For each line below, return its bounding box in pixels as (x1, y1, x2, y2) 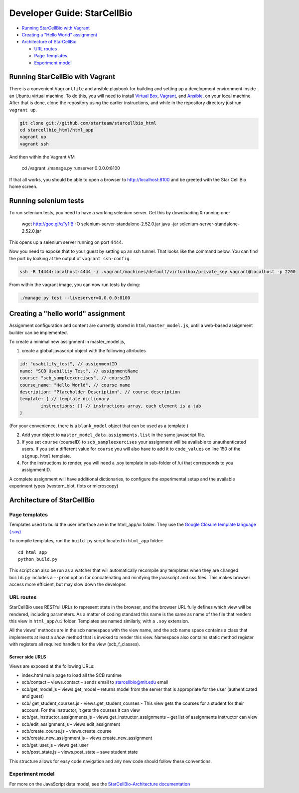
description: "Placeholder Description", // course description (19, 389, 180, 395)
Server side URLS (9, 654, 46, 660)
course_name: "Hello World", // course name (19, 382, 131, 388)
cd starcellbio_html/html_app (19, 127, 94, 133)
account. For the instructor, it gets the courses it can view (21, 707, 140, 713)
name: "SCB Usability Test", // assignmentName (19, 368, 138, 374)
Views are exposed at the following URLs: (9, 663, 95, 669)
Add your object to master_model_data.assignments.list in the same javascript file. (21, 432, 205, 438)
